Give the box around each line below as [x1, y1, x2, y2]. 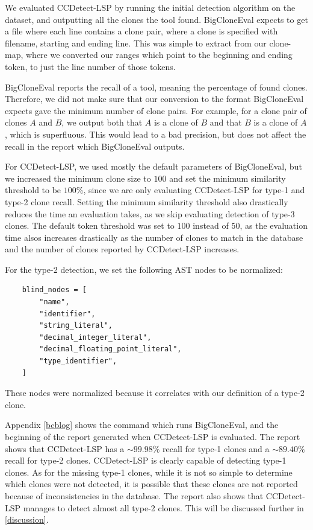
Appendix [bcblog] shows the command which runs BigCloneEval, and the [5, 418, 279, 431]
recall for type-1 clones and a [163, 442, 270, 455]
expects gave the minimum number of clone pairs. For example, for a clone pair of [5, 104, 307, 117]
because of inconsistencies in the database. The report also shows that [5, 489, 264, 502]
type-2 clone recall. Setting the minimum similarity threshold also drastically [5, 195, 288, 208]
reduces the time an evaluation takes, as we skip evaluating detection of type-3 [5, 207, 295, 220]
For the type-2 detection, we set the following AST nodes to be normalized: [5, 263, 284, 275]
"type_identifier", [39, 357, 117, 366]
